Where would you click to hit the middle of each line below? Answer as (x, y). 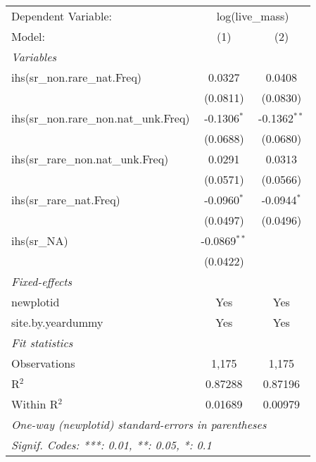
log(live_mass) (253, 16)
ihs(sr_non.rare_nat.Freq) (77, 77)
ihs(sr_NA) (40, 241)
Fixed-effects (42, 281)
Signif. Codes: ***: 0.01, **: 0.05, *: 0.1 (112, 445)
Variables (34, 57)
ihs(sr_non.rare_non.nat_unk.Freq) (101, 118)
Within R (35, 404)
